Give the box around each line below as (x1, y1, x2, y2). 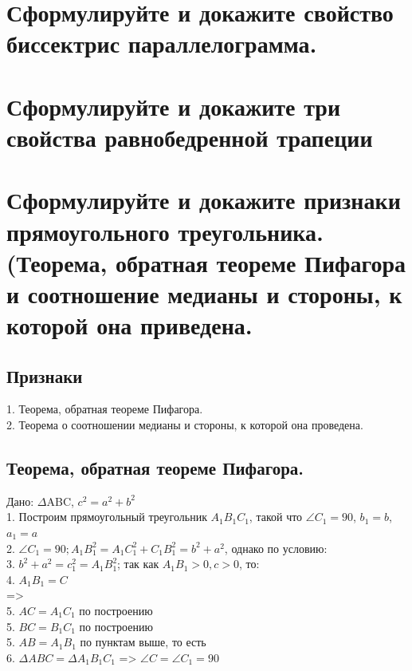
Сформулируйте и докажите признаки (6, 184, 401, 216)
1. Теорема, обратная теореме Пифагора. (6, 401, 203, 417)
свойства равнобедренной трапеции (6, 120, 373, 153)
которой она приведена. (6, 309, 253, 341)
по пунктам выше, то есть (80, 634, 206, 650)
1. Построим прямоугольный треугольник (6, 508, 207, 525)
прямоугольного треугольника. (6, 215, 324, 247)
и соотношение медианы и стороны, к (6, 277, 402, 310)
